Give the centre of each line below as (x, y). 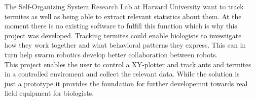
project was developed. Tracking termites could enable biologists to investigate (123, 35)
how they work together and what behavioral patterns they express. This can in (125, 45)
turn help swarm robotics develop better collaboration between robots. (111, 54)
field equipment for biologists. (49, 93)
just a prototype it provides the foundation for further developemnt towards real (126, 83)
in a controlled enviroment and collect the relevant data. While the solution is (122, 74)
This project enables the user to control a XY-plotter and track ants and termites (128, 64)
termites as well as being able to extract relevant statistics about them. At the (123, 16)
